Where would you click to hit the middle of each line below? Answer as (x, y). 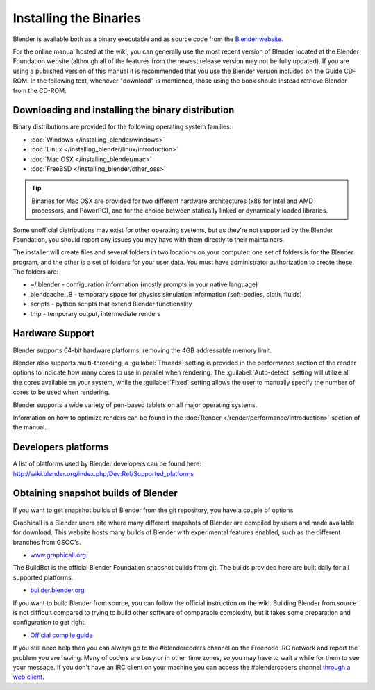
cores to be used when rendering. (61, 392)
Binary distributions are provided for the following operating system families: (122, 127)
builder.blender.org (57, 590)
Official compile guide (61, 635)
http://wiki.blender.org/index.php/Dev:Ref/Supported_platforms (103, 473)
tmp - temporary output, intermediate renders (95, 313)
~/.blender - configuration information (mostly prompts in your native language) (144, 284)
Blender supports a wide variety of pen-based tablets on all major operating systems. (135, 405)
